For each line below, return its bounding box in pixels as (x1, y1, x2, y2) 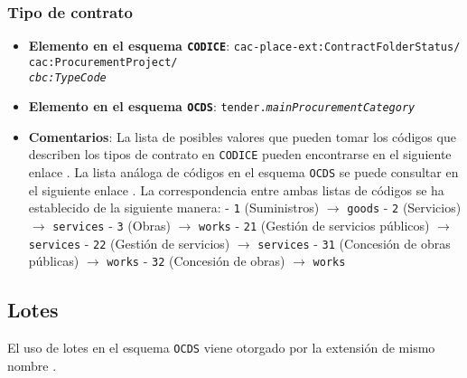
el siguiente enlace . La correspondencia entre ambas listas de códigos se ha (28, 180, 444, 199)
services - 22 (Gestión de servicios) (28, 233, 230, 252)
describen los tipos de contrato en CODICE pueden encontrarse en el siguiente (28, 145, 452, 164)
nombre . (7, 355, 57, 374)
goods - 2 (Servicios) (347, 198, 462, 217)
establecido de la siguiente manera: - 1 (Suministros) (28, 198, 320, 217)
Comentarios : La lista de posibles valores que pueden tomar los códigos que (28, 127, 456, 146)
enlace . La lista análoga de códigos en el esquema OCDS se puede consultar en (28, 163, 459, 182)
